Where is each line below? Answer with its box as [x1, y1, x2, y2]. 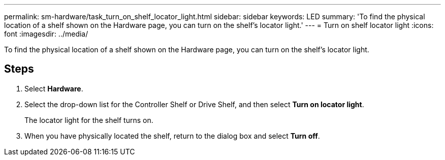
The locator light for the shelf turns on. [24, 115, 153, 124]
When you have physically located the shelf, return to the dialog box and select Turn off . [24, 131, 320, 140]
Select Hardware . [24, 84, 83, 93]
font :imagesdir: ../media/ [4, 29, 88, 38]
